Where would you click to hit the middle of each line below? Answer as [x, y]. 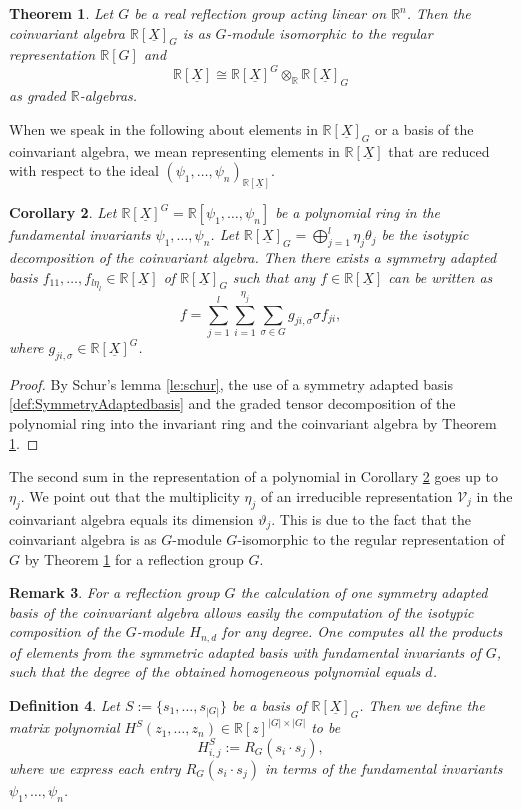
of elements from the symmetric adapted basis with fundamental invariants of [245, 651]
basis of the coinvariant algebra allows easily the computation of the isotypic [241, 611]
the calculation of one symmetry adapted [364, 592]
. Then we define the [422, 705]
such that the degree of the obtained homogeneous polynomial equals [215, 671]
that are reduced [439, 150]
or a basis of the [424, 128]
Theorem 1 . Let [61, 13]
